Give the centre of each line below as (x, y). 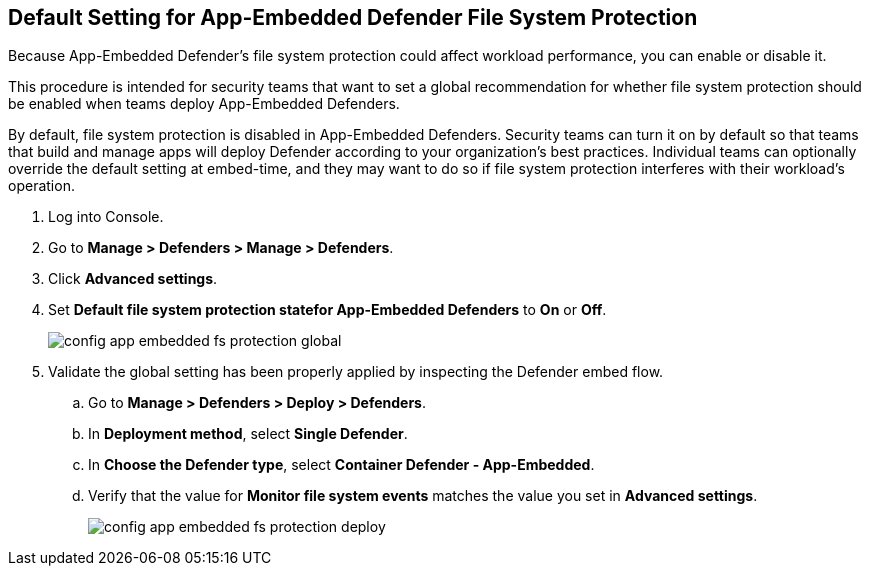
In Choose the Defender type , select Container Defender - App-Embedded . (341, 465)
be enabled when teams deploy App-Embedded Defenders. (204, 104)
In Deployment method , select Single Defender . (248, 434)
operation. (41, 186)
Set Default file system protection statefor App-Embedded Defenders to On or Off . (327, 310)
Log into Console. (106, 217)
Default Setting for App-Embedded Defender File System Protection (353, 17)
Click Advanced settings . (133, 279)
